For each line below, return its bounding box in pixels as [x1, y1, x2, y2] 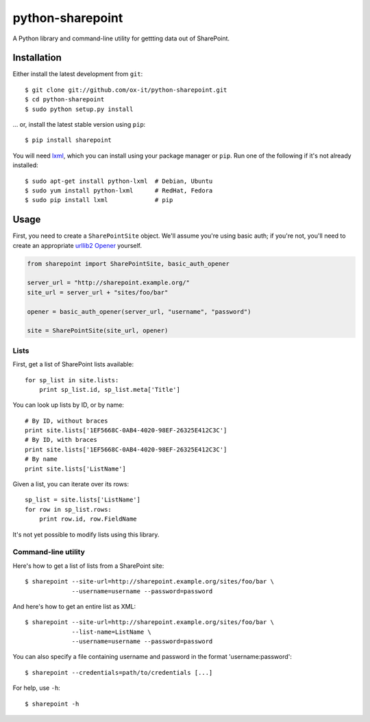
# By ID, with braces [25, 436, 97, 444]
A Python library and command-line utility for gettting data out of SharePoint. [12, 34, 230, 42]
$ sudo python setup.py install [25, 105, 134, 113]
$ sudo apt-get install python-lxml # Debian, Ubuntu [25, 177, 213, 185]
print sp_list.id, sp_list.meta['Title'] [38, 386, 181, 393]
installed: [12, 161, 39, 169]
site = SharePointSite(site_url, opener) [27, 327, 169, 335]
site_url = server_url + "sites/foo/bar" [27, 288, 169, 296]
